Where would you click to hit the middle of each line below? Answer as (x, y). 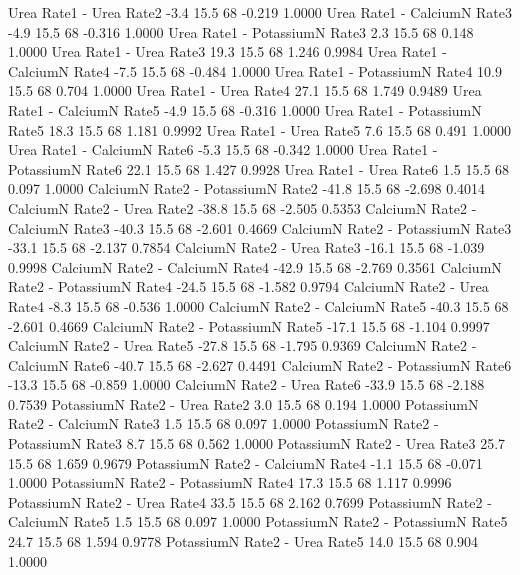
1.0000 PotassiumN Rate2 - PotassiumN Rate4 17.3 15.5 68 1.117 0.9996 (230, 482)
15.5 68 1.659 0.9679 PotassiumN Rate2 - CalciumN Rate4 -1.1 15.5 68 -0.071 (245, 462)
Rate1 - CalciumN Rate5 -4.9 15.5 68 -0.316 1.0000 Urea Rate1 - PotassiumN (245, 109)
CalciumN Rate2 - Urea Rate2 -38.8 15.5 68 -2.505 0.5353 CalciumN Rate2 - (242, 207)
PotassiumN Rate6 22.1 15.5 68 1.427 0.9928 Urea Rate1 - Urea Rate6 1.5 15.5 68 (259, 168)
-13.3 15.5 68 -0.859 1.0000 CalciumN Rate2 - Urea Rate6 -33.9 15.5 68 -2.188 (246, 384)
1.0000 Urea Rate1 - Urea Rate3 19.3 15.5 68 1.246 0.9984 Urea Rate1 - (227, 51)
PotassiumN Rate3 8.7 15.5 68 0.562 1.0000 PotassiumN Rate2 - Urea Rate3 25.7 (257, 443)
